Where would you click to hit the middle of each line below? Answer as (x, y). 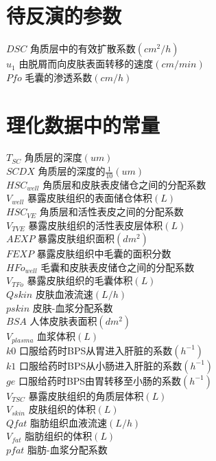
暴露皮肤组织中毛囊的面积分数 (104, 254)
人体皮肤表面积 (63, 321)
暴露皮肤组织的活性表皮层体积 (96, 225)
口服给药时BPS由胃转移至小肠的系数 (100, 380)
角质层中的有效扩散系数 (83, 49)
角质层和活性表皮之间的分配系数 (111, 212)
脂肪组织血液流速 (69, 422)
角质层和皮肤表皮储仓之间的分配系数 (124, 184)
